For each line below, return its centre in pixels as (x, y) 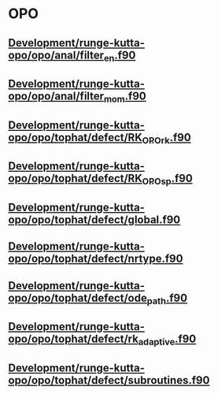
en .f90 (120, 56)
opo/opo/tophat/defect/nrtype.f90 (96, 259)
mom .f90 (125, 97)
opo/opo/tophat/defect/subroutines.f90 (109, 380)
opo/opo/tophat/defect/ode (78, 297)
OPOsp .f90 (167, 180)
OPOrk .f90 (166, 138)
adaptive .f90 (167, 340)
